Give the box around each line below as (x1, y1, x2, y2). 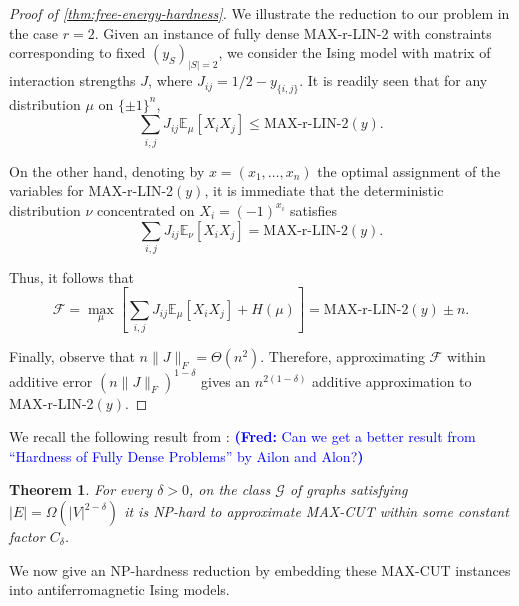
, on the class (189, 479, 271, 500)
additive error (9, 370, 93, 391)
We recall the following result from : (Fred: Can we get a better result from (9, 426, 476, 447)
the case (9, 22, 59, 43)
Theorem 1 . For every (9, 479, 153, 500)
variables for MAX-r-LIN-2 (9, 180, 174, 201)
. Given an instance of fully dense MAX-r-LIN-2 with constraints (94, 22, 492, 43)
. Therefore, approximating (260, 346, 425, 367)
